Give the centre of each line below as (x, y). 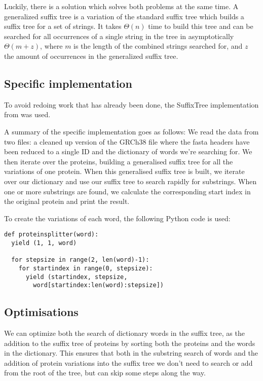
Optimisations (41, 312)
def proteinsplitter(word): (51, 235)
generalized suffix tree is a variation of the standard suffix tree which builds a (124, 16)
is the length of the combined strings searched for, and (158, 46)
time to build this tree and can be (201, 26)
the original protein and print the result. (67, 201)
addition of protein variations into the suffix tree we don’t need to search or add (128, 362)
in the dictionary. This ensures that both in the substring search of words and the (131, 353)
